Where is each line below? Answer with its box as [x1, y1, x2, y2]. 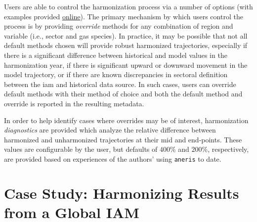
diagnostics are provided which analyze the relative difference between [4, 125, 216, 135]
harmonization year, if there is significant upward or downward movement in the [4, 59, 248, 70]
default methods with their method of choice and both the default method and [4, 89, 243, 99]
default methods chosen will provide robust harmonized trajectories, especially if [4, 40, 248, 50]
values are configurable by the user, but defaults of [4, 144, 158, 154]
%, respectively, [202, 144, 249, 154]
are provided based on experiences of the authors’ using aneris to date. [4, 153, 221, 164]
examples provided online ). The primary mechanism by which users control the [4, 11, 243, 21]
